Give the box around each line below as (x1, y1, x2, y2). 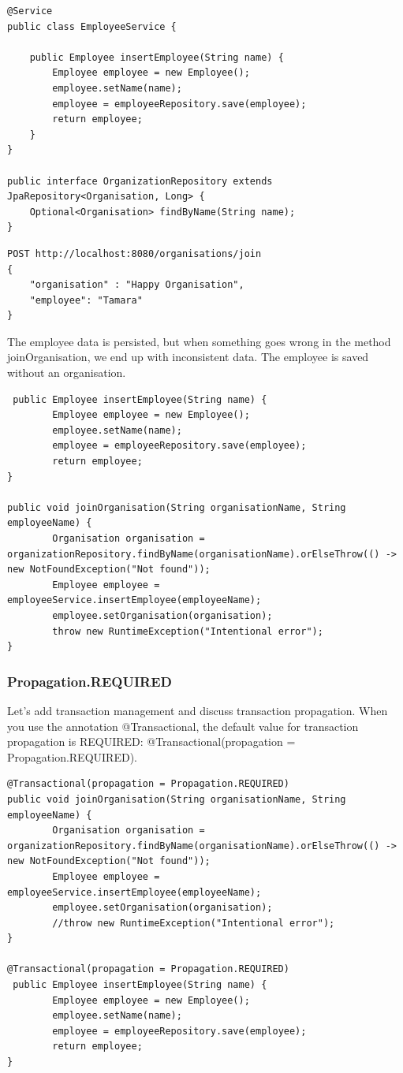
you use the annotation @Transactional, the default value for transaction (7, 717, 359, 734)
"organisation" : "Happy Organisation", (29, 279, 244, 291)
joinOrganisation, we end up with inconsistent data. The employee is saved (7, 348, 369, 365)
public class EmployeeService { (7, 20, 177, 32)
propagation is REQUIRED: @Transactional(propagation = (7, 733, 296, 750)
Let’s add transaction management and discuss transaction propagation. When (7, 702, 388, 718)
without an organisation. (7, 364, 126, 381)
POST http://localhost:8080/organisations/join (7, 248, 262, 259)
